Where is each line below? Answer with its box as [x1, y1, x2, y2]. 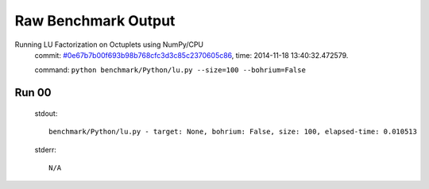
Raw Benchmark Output [14, 12, 176, 29]
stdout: [34, 108, 58, 118]
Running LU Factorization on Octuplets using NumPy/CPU [14, 40, 204, 49]
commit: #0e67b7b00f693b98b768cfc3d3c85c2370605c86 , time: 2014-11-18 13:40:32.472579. [34, 50, 349, 60]
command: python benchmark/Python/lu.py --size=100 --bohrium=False [34, 65, 306, 75]
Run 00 [14, 86, 52, 99]
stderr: [34, 145, 57, 154]
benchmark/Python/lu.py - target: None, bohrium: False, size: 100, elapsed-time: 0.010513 [48, 127, 417, 137]
